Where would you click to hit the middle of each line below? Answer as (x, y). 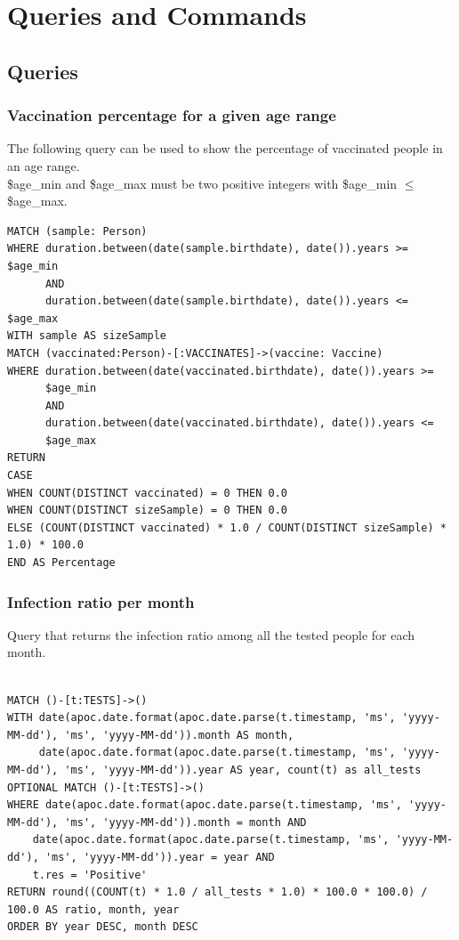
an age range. (44, 165)
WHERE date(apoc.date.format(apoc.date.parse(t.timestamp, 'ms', (205, 805)
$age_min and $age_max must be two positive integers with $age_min (202, 183)
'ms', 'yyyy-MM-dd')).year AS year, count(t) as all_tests (243, 770)
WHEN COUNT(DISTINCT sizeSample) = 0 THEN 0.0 (147, 511)
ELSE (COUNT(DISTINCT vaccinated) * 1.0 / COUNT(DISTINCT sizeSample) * (227, 527)
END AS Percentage (61, 563)
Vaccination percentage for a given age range (172, 115)
